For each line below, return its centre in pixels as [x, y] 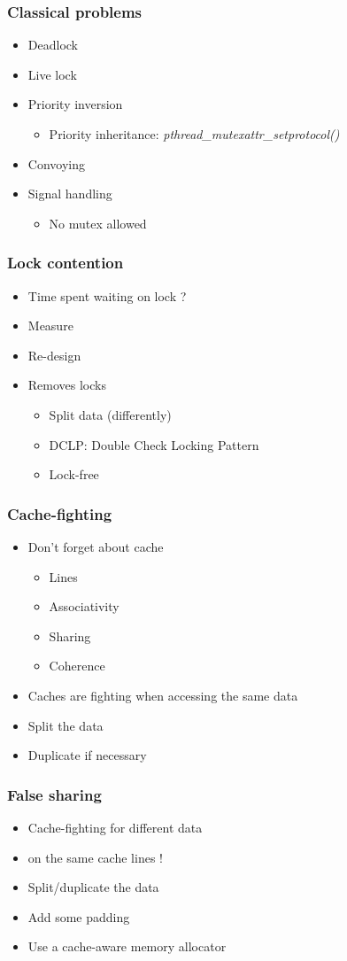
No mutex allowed [98, 223]
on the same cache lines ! [95, 857]
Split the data [66, 725]
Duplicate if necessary [87, 755]
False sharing [54, 794]
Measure [50, 325]
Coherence [77, 666]
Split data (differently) [110, 414]
